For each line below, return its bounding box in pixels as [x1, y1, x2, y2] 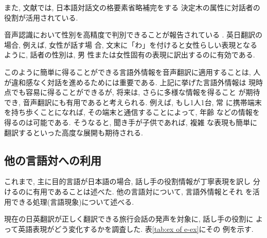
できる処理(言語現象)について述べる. [11, 196, 134, 207]
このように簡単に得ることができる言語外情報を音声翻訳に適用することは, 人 [4, 66, 261, 77]
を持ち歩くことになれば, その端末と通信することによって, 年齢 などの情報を [4, 107, 260, 117]
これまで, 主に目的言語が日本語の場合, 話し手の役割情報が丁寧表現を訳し [4, 176, 251, 187]
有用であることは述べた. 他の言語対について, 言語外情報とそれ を [32, 186, 253, 196]
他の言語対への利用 [4, 152, 101, 168]
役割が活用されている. [4, 12, 78, 23]
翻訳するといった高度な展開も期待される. [4, 127, 143, 137]
